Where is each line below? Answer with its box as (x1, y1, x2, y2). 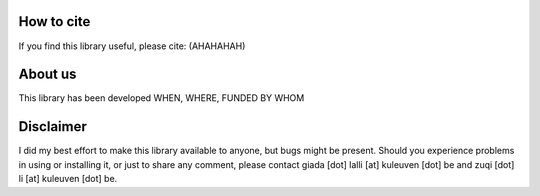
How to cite (18, 13, 91, 30)
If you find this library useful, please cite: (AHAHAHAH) (18, 40, 246, 52)
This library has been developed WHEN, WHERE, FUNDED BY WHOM (18, 92, 305, 104)
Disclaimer (18, 118, 87, 135)
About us (18, 66, 77, 83)
